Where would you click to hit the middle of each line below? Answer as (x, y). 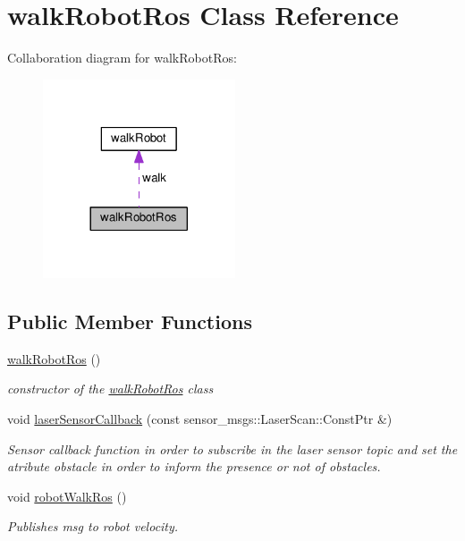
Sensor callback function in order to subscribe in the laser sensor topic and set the (232, 448)
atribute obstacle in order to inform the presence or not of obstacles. (194, 466)
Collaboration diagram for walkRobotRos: (122, 58)
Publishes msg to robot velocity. (93, 526)
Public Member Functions (130, 321)
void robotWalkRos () (67, 496)
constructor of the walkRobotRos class (110, 389)
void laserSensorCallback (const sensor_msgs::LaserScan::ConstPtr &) (200, 419)
